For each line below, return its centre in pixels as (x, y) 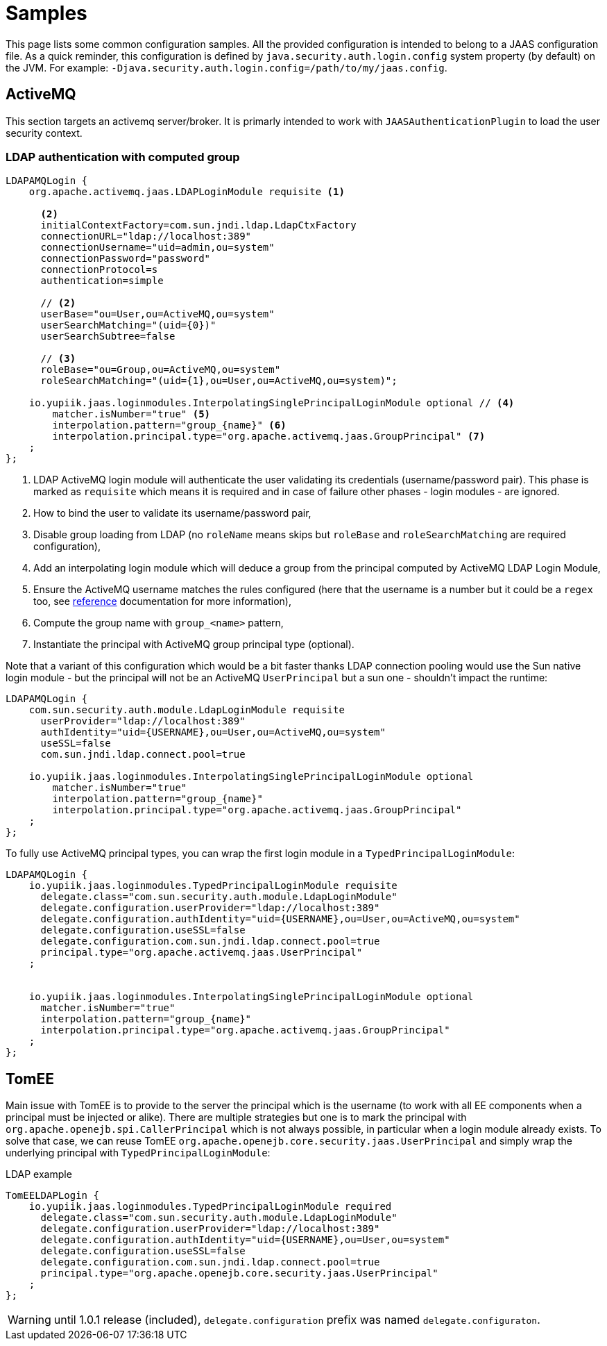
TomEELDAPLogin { (52, 1196)
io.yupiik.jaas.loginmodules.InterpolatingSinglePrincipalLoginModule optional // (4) (272, 403)
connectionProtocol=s (99, 270)
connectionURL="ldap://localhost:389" (146, 236)
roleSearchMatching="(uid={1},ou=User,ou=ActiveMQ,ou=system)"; (219, 381)
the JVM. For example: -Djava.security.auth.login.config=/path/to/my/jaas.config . (226, 67)
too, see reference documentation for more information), (162, 601)
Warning (29, 1320)
